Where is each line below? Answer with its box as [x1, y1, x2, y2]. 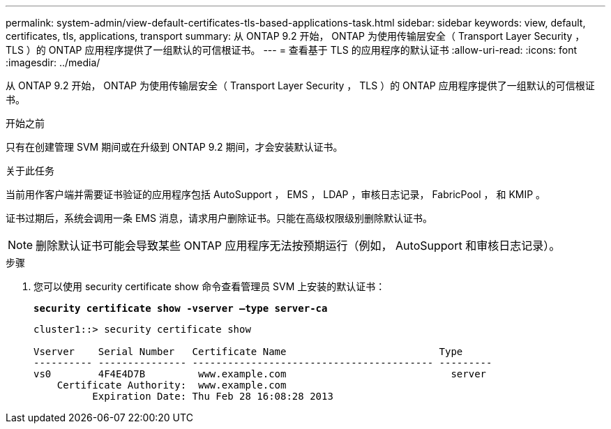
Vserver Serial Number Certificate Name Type [33, 346, 463, 357]
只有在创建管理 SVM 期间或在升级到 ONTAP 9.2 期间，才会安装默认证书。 [6, 141, 343, 153]
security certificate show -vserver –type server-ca [33, 303, 328, 314]
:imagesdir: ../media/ [6, 57, 100, 68]
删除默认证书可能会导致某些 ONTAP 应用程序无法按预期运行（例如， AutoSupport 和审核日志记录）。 [36, 239, 561, 253]
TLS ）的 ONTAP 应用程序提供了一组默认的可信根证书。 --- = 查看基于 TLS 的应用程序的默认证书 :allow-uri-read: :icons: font [6, 44, 578, 56]
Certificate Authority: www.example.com [56, 379, 287, 391]
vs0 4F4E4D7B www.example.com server [33, 368, 487, 379]
